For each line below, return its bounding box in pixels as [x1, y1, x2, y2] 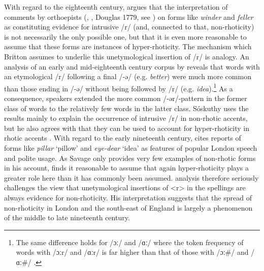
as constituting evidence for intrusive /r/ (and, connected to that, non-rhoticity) [4, 21, 254, 32]
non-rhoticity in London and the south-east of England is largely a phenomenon [4, 202, 253, 213]
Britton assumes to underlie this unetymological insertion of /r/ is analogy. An [4, 51, 249, 61]
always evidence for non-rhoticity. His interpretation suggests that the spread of [4, 192, 252, 202]
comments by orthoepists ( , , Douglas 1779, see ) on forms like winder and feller [4, 11, 253, 22]
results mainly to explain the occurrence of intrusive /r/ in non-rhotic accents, [4, 113, 248, 123]
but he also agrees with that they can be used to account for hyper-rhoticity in [4, 122, 250, 133]
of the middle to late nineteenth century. [4, 212, 130, 223]
